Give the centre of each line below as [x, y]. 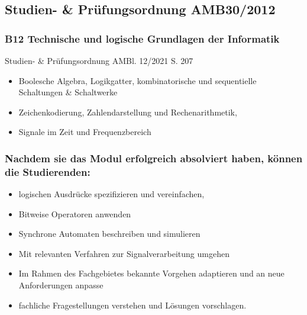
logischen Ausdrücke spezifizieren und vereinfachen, [112, 194]
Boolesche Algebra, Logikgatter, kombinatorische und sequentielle [138, 80]
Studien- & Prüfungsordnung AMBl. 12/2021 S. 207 [99, 60]
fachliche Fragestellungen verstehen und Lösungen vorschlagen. [133, 305]
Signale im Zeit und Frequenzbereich [85, 132]
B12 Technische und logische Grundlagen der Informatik [142, 38]
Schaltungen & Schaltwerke [68, 92]
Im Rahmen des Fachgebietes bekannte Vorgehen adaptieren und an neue [151, 273]
